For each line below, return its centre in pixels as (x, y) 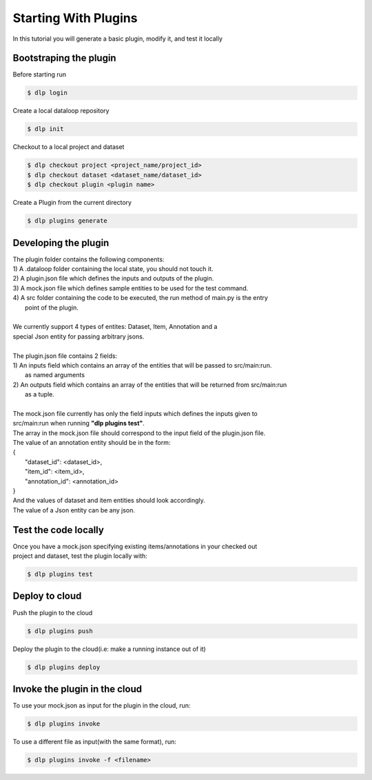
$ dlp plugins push (60, 631)
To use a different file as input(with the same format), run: (95, 741)
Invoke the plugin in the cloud (77, 689)
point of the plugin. (52, 308)
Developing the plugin (61, 242)
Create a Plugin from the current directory (72, 203)
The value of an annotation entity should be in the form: (92, 443)
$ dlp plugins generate (68, 221)
